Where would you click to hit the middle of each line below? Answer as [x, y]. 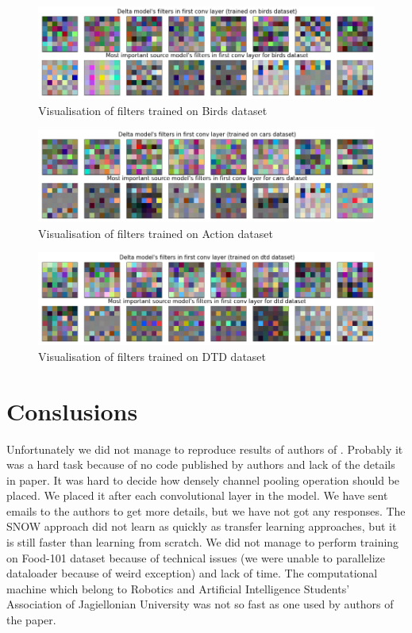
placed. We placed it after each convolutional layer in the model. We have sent [197, 495]
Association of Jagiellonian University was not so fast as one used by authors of [200, 604]
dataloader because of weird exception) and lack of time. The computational [192, 573]
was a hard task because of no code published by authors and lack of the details [201, 464]
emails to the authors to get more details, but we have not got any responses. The [206, 510]
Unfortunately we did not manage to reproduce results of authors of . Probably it [205, 449]
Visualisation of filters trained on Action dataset [156, 233]
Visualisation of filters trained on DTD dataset [152, 356]
